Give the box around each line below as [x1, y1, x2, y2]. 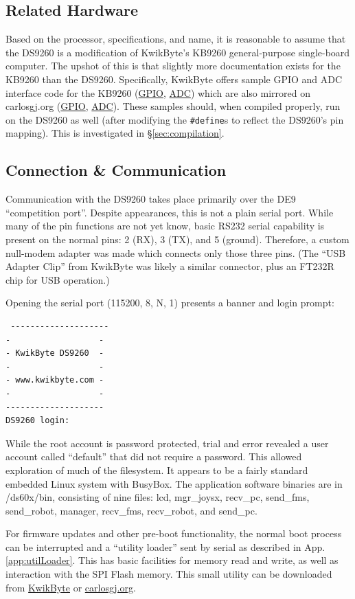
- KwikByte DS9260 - [5, 348, 104, 359]
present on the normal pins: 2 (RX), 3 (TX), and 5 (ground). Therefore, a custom [5, 232, 350, 246]
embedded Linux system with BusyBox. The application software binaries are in [5, 476, 343, 490]
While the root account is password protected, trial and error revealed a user [5, 436, 329, 450]
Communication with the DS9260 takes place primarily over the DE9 [5, 192, 296, 206]
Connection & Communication [5, 159, 227, 181]
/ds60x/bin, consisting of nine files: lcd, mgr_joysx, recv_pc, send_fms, [5, 490, 310, 504]
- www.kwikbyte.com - [5, 375, 104, 385]
